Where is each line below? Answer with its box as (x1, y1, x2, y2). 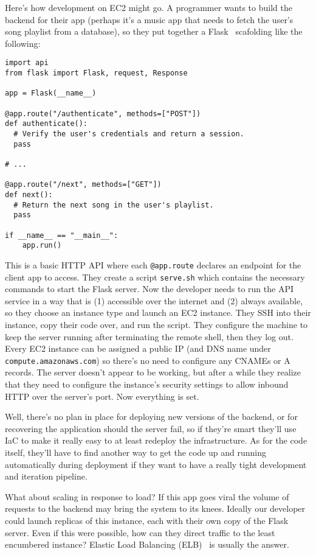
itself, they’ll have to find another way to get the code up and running (5, 445, 266, 458)
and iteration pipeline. (5, 470, 88, 483)
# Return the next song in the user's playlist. (13, 200, 214, 209)
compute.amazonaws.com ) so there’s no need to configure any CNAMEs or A (5, 354, 290, 366)
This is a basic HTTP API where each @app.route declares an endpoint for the (5, 258, 301, 271)
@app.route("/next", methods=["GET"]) (5, 180, 162, 189)
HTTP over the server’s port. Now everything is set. (5, 389, 199, 402)
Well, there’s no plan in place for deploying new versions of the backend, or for (5, 410, 298, 423)
